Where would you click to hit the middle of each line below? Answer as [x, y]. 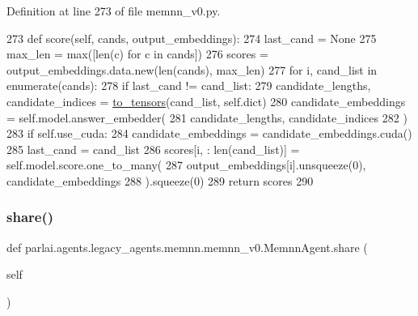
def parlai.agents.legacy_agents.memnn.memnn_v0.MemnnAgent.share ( [187, 247]
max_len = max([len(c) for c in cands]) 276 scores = [137, 54]
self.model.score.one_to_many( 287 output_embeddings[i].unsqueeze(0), [186, 165]
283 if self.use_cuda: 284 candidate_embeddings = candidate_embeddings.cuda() [209, 133]
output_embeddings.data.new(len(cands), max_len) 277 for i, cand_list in [192, 69]
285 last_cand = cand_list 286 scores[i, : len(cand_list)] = [153, 149]
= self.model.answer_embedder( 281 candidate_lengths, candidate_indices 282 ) [207, 117]
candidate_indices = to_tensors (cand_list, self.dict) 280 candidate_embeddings [206, 101]
